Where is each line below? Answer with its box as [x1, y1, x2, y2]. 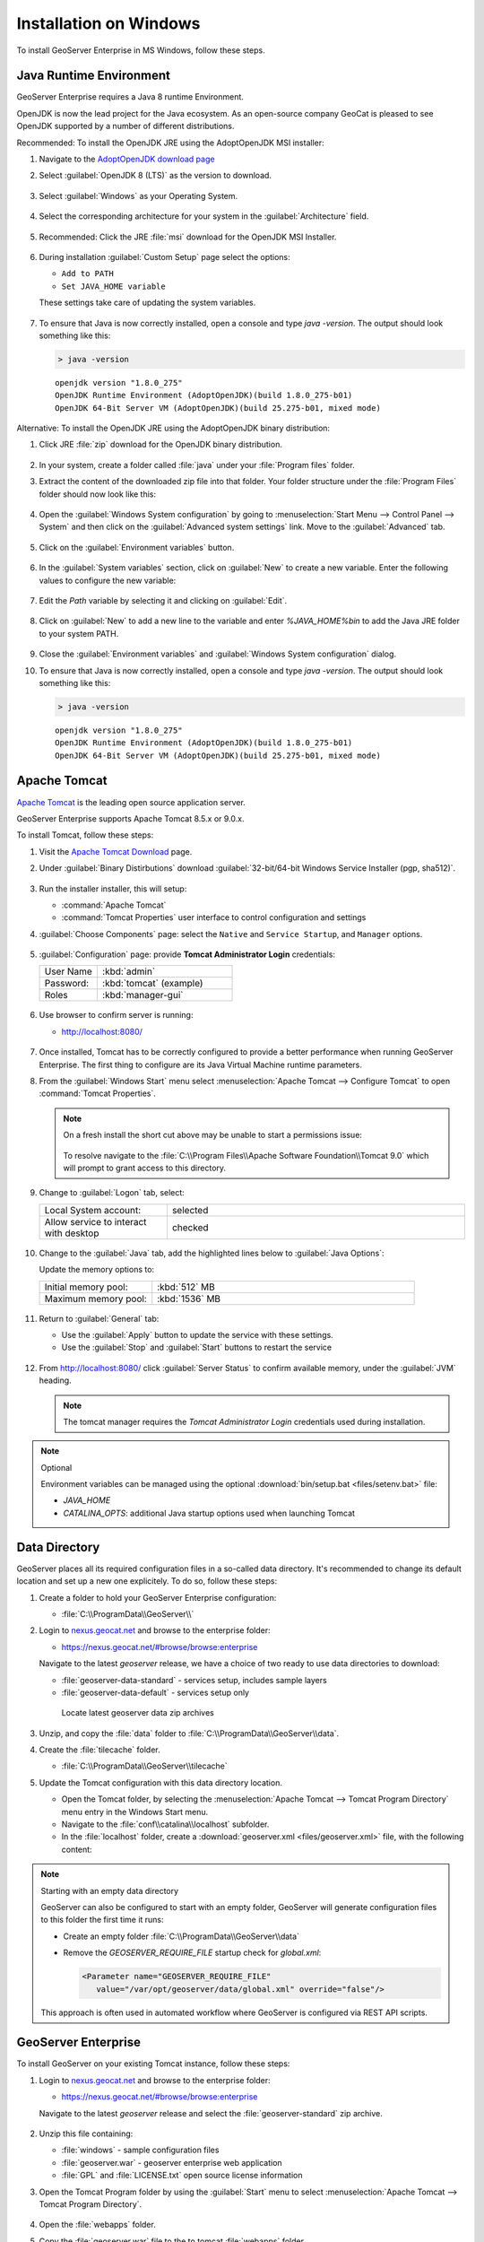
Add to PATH [61, 269, 114, 279]
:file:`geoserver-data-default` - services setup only [61, 1687, 250, 1698]
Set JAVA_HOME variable [61, 281, 166, 291]
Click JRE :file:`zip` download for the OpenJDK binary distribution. [39, 439, 282, 450]
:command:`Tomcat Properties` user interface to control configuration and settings [61, 912, 367, 923]
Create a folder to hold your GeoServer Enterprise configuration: [39, 1592, 277, 1603]
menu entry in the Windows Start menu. [61, 1806, 209, 1817]
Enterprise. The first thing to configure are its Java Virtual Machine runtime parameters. [39, 1059, 363, 1070]
